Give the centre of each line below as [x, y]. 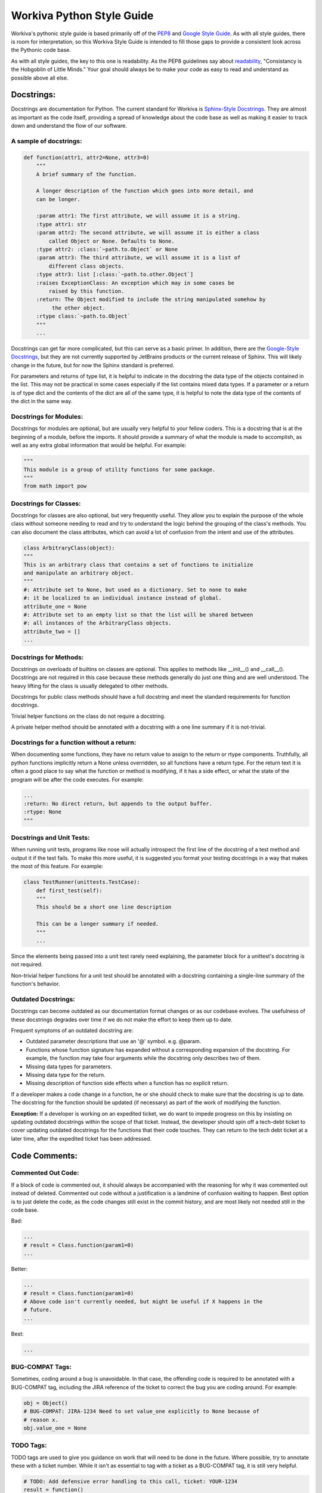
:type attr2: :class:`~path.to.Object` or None [107, 250]
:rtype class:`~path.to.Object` [83, 316]
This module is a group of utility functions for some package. [120, 469]
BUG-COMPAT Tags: [41, 1367]
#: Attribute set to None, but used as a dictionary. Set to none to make [135, 589]
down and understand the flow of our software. [69, 126]
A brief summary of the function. [86, 174]
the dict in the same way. [42, 401]
